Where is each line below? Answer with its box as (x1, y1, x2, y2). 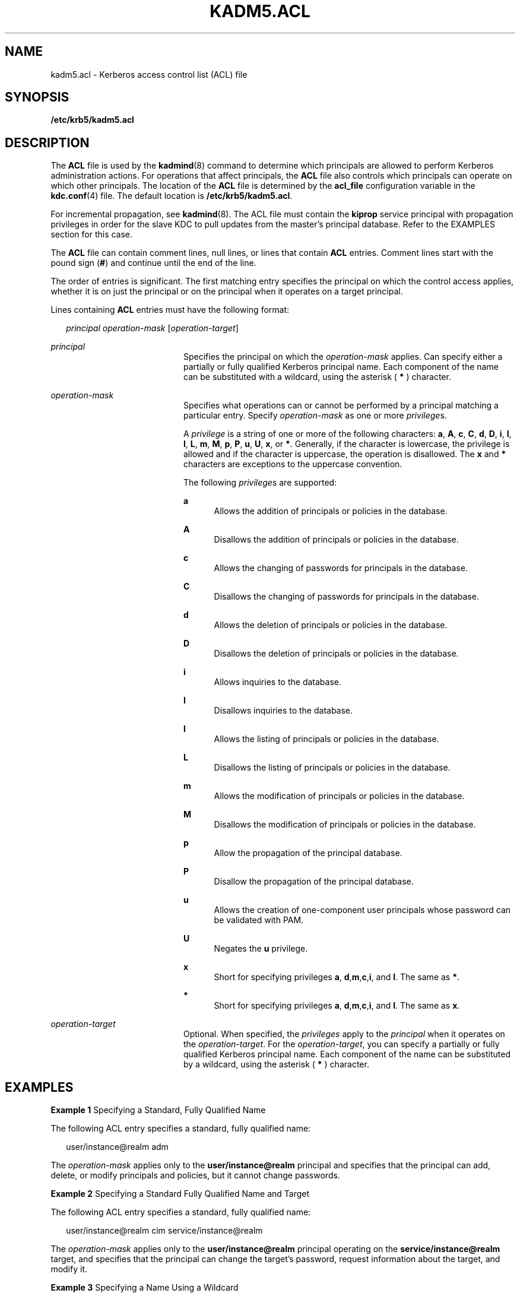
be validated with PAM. (214, 915, 304, 926)
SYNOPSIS (5, 90, 69, 105)
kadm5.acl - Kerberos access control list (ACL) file (50, 69, 248, 80)
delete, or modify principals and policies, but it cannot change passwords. (50, 1170, 340, 1181)
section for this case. (50, 229, 133, 240)
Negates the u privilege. (214, 943, 308, 954)
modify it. (50, 1264, 88, 1275)
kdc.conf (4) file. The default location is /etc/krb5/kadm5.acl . (50, 191, 293, 201)
